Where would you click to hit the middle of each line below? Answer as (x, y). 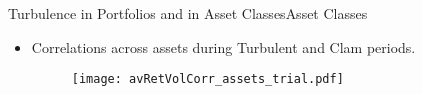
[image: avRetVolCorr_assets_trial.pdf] (207, 79)
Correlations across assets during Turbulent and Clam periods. (223, 46)
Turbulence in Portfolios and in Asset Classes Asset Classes (188, 13)
